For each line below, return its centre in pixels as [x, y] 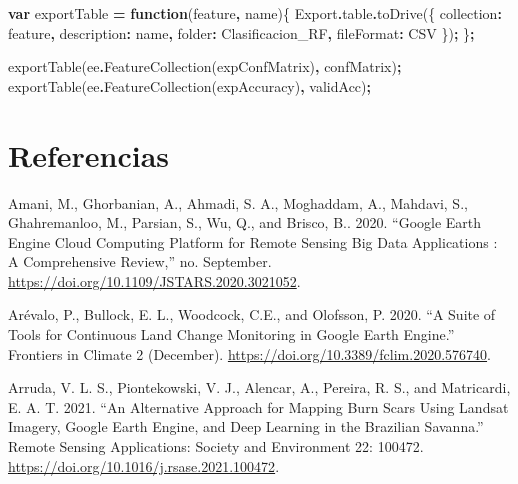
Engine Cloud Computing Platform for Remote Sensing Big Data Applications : [253, 241]
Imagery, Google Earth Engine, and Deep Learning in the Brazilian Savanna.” [246, 426]
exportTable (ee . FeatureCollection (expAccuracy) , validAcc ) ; [189, 85]
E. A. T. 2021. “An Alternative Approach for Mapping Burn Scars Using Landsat [258, 406]
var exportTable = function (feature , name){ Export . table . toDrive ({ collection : [255, 13]
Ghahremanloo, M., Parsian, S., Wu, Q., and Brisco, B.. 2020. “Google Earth [245, 222]
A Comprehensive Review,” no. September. [140, 261]
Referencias [89, 154]
